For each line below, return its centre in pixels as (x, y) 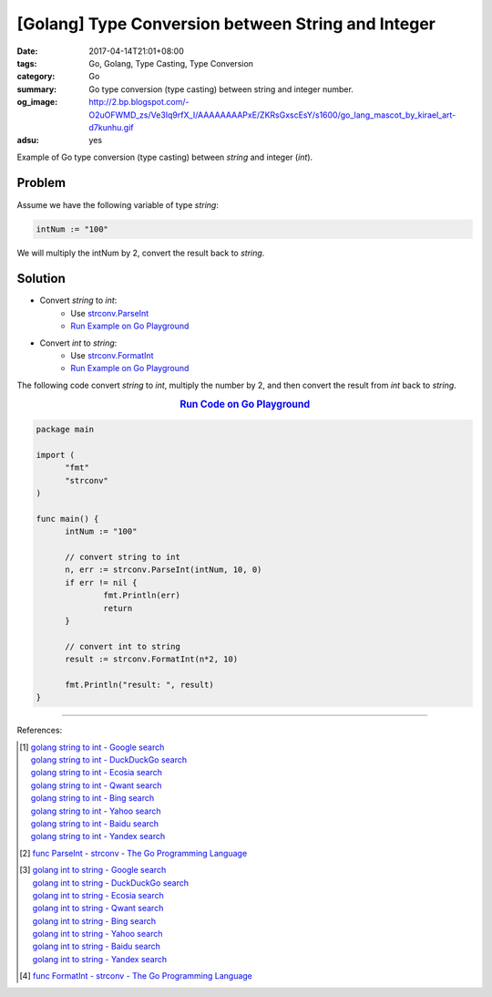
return (118, 608)
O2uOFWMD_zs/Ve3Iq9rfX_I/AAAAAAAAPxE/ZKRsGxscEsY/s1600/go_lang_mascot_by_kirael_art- (272, 115)
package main (65, 430)
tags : (27, 63)
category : (36, 77)
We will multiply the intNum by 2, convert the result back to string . (141, 253)
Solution (41, 279)
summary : (37, 89)
